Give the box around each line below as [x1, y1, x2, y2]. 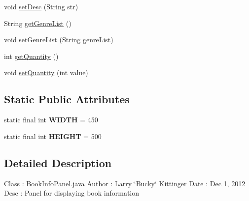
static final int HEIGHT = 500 [4, 131, 102, 141]
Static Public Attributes [4, 91, 130, 107]
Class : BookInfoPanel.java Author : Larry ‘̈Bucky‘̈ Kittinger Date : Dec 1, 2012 [4, 178, 246, 188]
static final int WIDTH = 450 [4, 115, 98, 125]
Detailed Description [4, 155, 112, 170]
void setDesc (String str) [4, 1, 78, 11]
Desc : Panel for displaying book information [4, 188, 140, 198]
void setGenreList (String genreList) [4, 34, 113, 45]
